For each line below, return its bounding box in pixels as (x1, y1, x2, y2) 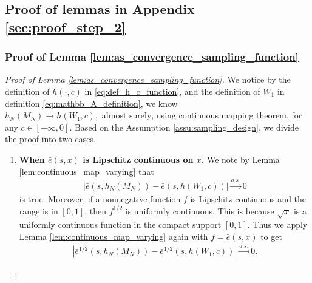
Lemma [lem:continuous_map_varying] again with (19, 230, 208, 242)
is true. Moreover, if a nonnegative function (19, 192, 181, 205)
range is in (19, 204, 58, 217)
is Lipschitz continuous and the (190, 192, 307, 205)
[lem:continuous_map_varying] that (19, 165, 154, 177)
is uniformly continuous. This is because (125, 204, 274, 217)
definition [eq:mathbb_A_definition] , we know (5, 97, 178, 109)
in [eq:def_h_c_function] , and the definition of (84, 84, 260, 97)
